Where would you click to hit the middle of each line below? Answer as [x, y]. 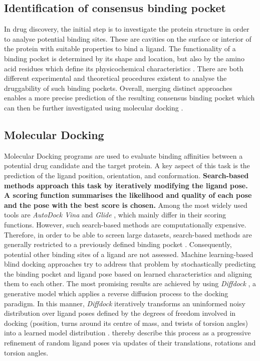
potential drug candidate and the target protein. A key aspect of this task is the [127, 165]
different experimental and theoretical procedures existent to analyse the [115, 78]
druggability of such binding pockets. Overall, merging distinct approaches [118, 88]
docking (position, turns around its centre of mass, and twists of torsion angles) [126, 323]
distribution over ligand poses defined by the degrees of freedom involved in [120, 313]
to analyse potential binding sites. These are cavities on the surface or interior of [128, 38]
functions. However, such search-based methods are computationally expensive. [125, 224]
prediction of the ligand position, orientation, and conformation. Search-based [126, 175]
